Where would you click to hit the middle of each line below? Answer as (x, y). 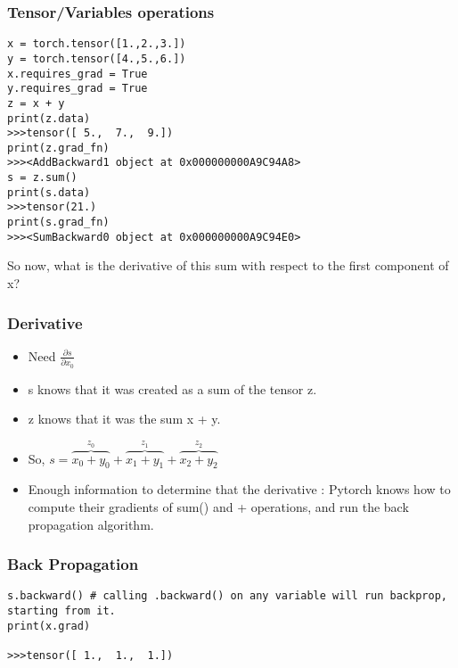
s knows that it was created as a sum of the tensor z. (172, 388)
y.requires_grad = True (78, 89)
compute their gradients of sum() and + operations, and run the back (218, 506)
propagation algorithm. (91, 524)
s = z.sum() (42, 178)
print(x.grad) (49, 626)
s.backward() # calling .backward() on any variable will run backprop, (227, 596)
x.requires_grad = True (78, 74)
